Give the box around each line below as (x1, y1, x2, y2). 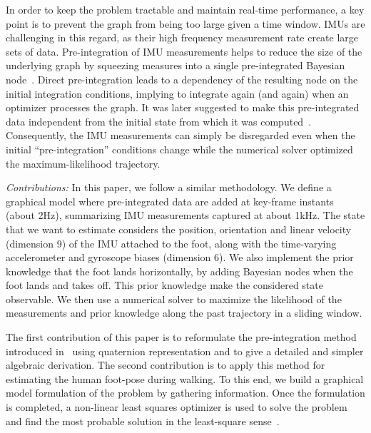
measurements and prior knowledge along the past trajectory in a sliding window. (6, 305, 362, 320)
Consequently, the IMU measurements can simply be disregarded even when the (6, 128, 355, 143)
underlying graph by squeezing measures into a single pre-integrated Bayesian (6, 58, 345, 73)
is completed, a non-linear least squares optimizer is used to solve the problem (6, 399, 347, 414)
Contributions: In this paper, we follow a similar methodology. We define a (6, 180, 332, 195)
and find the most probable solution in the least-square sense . (6, 413, 280, 428)
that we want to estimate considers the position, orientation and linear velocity (6, 221, 352, 236)
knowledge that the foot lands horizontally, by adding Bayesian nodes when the (6, 263, 353, 278)
